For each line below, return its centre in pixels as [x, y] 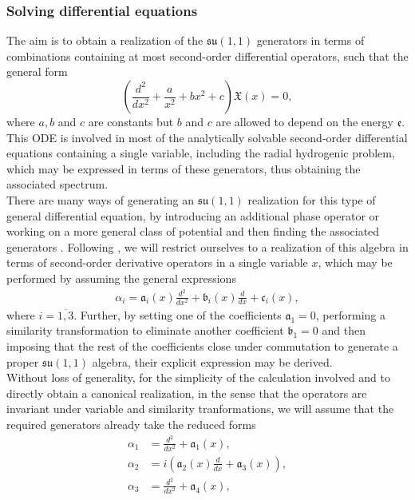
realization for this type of [312, 199]
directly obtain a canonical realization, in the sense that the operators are [187, 393]
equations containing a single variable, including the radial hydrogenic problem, [201, 153]
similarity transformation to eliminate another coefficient [145, 330]
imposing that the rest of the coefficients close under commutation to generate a [202, 345]
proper [23, 361]
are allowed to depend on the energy [304, 121]
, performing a [351, 314]
